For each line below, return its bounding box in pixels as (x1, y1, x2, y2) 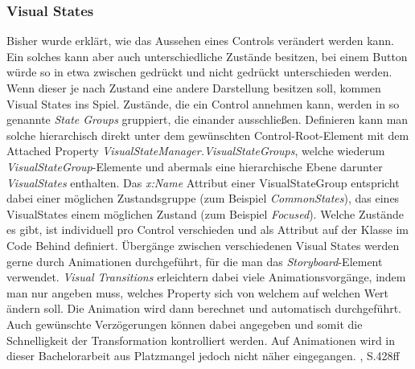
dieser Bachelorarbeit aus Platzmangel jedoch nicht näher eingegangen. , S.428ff (6, 347, 400, 364)
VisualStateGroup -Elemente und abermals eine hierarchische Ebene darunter (6, 158, 383, 174)
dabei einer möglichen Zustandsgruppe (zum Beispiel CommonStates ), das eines (6, 190, 400, 207)
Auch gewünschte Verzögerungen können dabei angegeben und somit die (6, 315, 363, 332)
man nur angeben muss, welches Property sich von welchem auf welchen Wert (6, 284, 389, 301)
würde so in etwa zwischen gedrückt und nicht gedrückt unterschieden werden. (6, 64, 392, 80)
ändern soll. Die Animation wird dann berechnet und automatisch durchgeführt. (6, 300, 402, 317)
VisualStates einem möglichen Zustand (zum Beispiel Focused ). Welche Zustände (6, 205, 405, 222)
